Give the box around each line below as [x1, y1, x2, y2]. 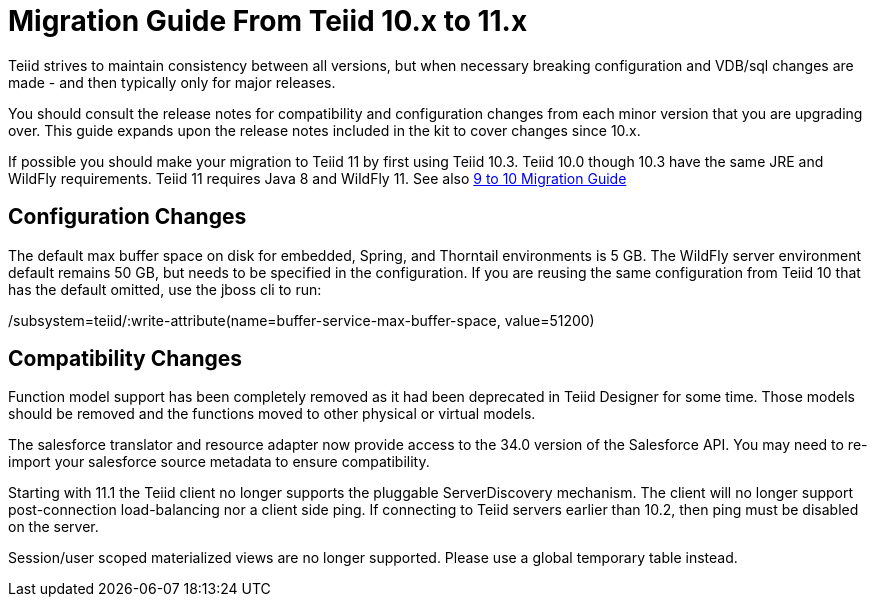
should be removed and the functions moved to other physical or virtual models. [8, 405, 536, 423]
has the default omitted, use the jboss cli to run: [8, 280, 322, 298]
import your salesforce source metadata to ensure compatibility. [8, 453, 430, 471]
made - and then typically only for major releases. [8, 73, 336, 91]
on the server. [8, 518, 99, 536]
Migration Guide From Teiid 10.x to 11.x [8, 4, 528, 38]
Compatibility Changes [8, 346, 243, 372]
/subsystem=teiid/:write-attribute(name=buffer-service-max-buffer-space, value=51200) [8, 311, 595, 329]
